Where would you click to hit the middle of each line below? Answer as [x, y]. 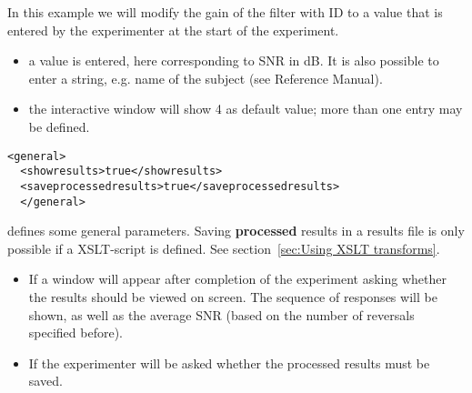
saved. [45, 381]
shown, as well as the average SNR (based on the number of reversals [221, 314]
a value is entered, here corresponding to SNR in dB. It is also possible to [234, 60]
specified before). [75, 333]
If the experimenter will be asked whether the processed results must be [229, 363]
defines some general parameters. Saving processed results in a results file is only [236, 231]
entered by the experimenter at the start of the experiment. [173, 30]
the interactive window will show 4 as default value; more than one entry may [246, 109]
